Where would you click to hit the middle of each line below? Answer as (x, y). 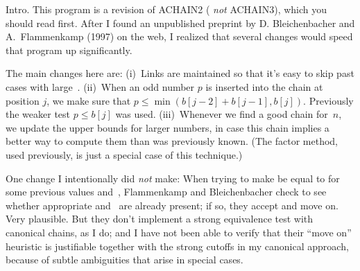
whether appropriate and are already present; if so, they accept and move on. (172, 205)
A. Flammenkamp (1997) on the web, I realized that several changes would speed (179, 36)
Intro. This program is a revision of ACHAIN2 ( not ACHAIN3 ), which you (166, 9)
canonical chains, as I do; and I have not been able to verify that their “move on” (179, 232)
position (23, 100)
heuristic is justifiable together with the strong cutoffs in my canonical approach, (177, 246)
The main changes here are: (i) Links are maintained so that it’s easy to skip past (180, 73)
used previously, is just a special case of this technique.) (124, 154)
